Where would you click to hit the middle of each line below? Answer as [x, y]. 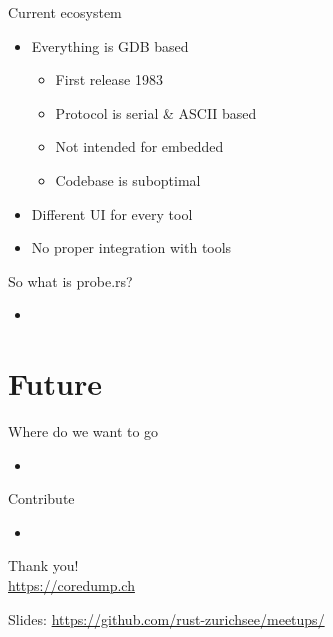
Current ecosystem [65, 12]
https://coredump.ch [71, 585]
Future [55, 383]
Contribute [41, 498]
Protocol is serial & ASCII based [156, 112]
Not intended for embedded [139, 146]
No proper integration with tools [131, 247]
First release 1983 [109, 79]
